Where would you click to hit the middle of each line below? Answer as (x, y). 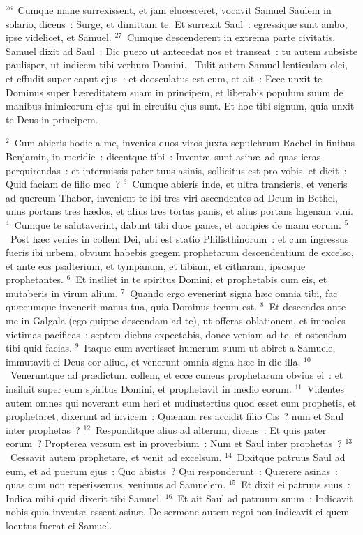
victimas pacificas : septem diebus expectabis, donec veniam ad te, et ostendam (176, 334)
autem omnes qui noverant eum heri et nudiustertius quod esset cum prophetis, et (181, 402)
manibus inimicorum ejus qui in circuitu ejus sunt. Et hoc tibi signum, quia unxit (180, 106)
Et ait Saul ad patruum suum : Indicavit (265, 498)
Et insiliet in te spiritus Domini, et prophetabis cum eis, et (201, 279)
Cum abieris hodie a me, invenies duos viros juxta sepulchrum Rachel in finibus (184, 143)
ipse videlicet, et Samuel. (59, 37)
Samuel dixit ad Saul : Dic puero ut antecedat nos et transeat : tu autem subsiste (181, 51)
